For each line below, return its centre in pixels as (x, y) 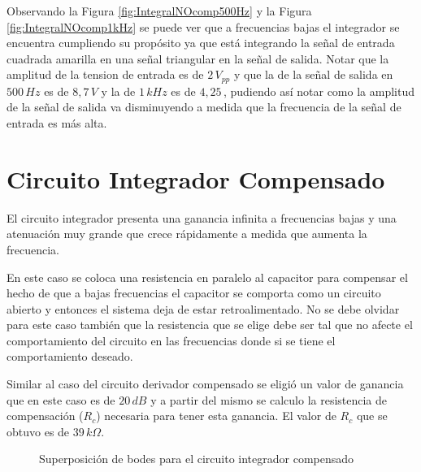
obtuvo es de (38, 431)
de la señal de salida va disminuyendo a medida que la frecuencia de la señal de (204, 107)
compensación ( (45, 416)
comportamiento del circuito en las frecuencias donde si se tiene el (171, 340)
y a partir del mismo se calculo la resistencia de (269, 399)
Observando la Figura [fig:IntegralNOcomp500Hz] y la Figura (159, 11)
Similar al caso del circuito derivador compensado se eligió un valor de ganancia (205, 384)
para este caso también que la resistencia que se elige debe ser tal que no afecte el (210, 325)
